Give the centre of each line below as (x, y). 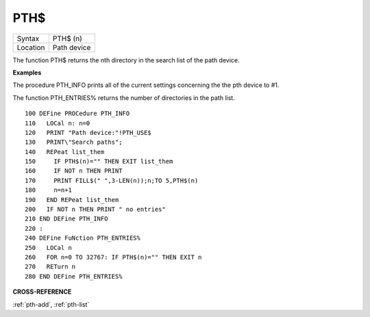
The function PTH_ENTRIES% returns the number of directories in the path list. (124, 98)
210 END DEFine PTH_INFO (66, 219)
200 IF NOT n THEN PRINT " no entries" (95, 210)
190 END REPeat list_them (72, 200)
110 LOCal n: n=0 (58, 123)
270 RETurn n (50, 267)
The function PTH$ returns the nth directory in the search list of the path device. (126, 60)
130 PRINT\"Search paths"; (74, 142)
